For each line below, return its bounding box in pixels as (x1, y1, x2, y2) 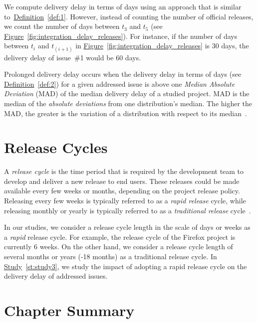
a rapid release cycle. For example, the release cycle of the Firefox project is (4, 231, 236, 242)
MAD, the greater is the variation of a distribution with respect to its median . (4, 108, 247, 118)
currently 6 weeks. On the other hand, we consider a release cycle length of (4, 241, 233, 252)
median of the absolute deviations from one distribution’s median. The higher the (4, 98, 253, 108)
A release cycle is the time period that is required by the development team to (4, 166, 244, 176)
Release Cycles (4, 137, 108, 158)
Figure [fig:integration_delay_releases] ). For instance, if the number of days (4, 30, 238, 41)
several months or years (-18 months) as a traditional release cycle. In (4, 251, 217, 261)
